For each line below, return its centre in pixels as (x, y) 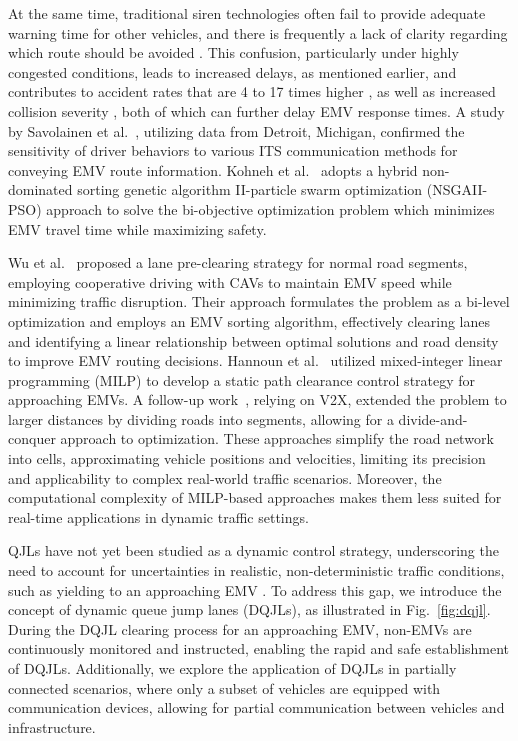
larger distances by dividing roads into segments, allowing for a (201, 418)
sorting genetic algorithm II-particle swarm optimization (250, 189)
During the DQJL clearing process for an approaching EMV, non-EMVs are (240, 628)
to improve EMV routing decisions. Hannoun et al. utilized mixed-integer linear (255, 360)
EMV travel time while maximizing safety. (137, 228)
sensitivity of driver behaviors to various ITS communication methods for (233, 150)
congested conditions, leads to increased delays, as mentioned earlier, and (232, 71)
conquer (32, 438)
